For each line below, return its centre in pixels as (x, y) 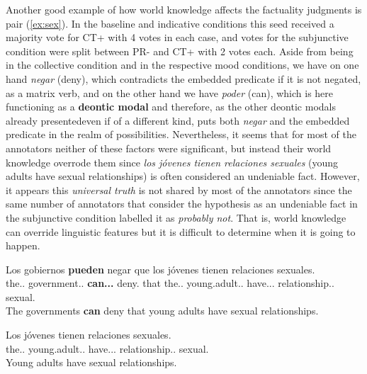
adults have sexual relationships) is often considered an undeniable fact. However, (183, 176)
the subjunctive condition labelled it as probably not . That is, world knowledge (176, 217)
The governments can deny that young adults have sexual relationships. (162, 311)
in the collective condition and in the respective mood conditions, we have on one (182, 65)
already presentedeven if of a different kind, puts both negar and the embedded (178, 120)
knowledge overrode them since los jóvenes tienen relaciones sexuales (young (172, 162)
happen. (23, 245)
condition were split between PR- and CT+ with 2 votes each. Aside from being (180, 51)
